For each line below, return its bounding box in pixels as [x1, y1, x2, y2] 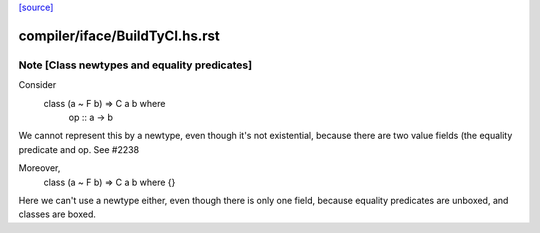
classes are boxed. [18, 208, 97, 220]
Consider [18, 79, 57, 91]
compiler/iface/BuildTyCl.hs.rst [18, 27, 220, 44]
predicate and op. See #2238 [18, 143, 140, 155]
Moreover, [18, 162, 61, 174]
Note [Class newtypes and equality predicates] [18, 58, 253, 72]
